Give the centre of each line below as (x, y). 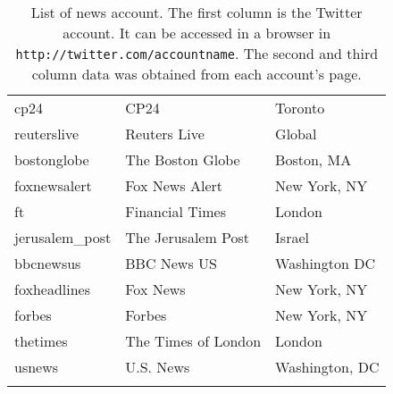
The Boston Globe (183, 159)
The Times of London (193, 341)
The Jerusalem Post (188, 237)
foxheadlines (52, 289)
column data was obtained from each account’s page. (196, 74)
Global (296, 134)
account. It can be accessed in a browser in (197, 33)
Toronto (300, 108)
